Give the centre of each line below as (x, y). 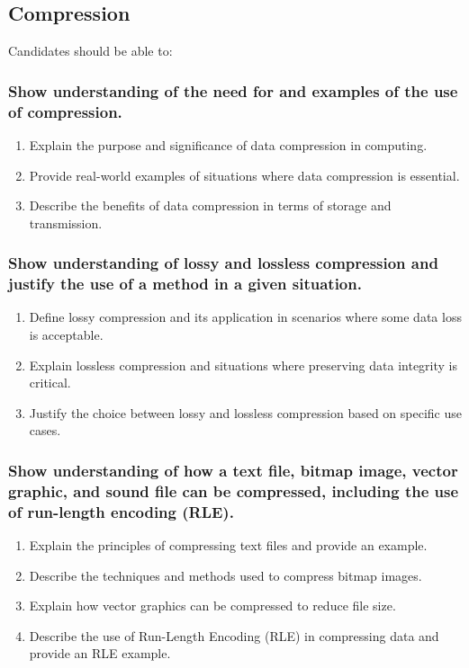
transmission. (66, 223)
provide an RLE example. (100, 653)
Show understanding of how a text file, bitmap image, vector (233, 470)
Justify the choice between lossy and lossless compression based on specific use (245, 412)
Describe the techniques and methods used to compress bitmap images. (225, 575)
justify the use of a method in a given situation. (185, 284)
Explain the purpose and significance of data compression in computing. (228, 144)
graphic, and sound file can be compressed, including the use (234, 490)
